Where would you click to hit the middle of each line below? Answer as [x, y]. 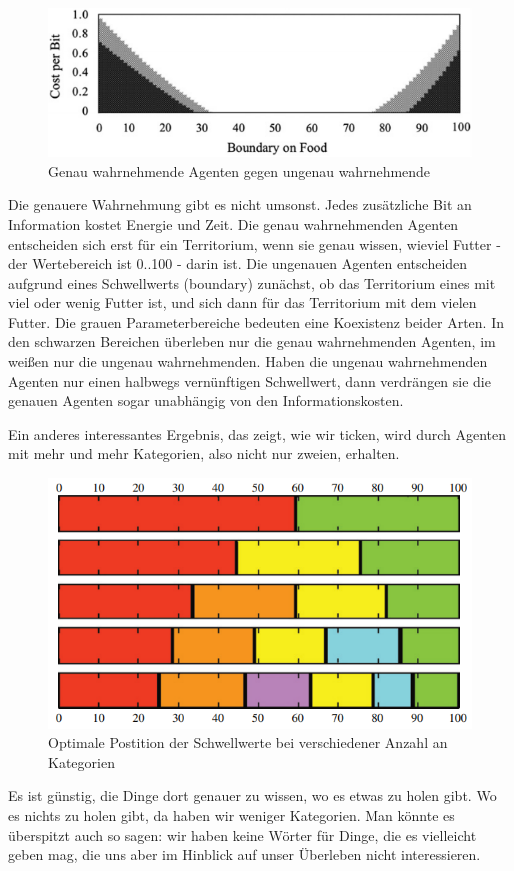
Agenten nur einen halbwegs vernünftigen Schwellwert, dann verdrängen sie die [249, 380]
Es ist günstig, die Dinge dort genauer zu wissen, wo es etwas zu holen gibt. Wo [252, 795]
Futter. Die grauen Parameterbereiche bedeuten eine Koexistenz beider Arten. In [256, 321]
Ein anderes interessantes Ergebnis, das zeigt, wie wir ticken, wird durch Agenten [257, 433]
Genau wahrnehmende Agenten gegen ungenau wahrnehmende [239, 170]
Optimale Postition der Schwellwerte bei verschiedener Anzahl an [248, 742]
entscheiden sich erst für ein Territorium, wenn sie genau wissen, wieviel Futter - [254, 243]
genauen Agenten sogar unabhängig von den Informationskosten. [206, 400]
